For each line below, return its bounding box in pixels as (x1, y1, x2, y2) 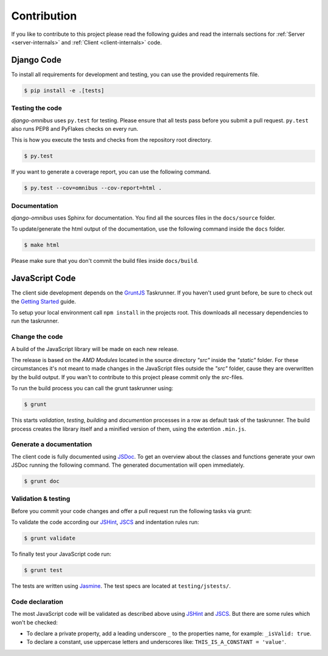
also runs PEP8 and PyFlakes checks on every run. (11, 125, 138, 132)
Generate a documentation (11, 440, 92, 448)
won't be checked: (11, 618, 58, 626)
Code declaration (11, 597, 64, 605)
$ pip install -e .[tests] (24, 87, 104, 94)
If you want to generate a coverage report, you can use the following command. (11, 168, 211, 176)
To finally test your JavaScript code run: (11, 551, 112, 558)
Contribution (11, 9, 77, 23)
